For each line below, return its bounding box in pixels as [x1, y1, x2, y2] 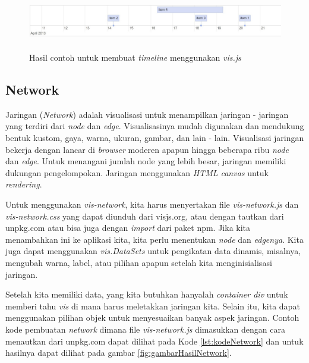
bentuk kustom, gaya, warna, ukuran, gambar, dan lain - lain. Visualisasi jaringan [5, 132, 304, 144]
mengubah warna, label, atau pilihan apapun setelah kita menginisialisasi [5, 256, 272, 268]
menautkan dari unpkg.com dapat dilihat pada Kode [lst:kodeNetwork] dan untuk [5, 334, 304, 347]
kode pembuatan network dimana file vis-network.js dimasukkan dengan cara [5, 323, 285, 335]
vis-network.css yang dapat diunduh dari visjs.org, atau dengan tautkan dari [5, 209, 284, 222]
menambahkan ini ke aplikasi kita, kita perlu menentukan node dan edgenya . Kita [5, 233, 304, 245]
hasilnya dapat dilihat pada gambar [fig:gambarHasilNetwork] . [5, 346, 232, 359]
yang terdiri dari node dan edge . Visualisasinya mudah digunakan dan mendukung [5, 120, 304, 132]
